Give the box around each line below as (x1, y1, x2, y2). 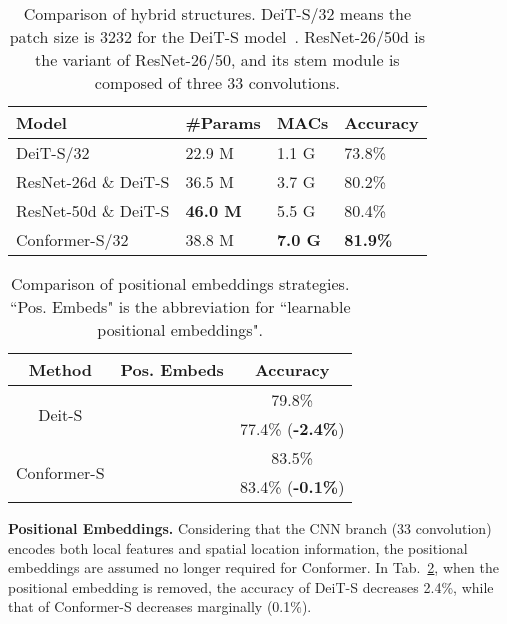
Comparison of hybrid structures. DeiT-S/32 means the (23, 2, 412, 25)
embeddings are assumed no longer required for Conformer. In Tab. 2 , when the (8, 557, 499, 578)
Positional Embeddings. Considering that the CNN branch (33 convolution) (8, 518, 492, 538)
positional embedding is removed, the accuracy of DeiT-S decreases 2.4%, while (8, 576, 494, 597)
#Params (185, 111, 261, 134)
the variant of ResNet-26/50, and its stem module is (35, 48, 400, 71)
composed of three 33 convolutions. (94, 71, 340, 94)
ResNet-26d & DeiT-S (16, 170, 170, 193)
